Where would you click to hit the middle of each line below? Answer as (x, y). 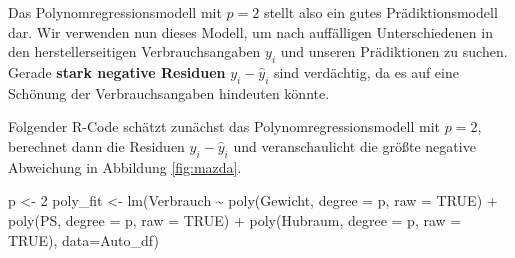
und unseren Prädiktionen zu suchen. (394, 51)
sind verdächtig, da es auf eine (366, 71)
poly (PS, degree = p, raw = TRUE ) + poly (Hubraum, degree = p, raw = (235, 219)
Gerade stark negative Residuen (117, 71)
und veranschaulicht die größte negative (354, 145)
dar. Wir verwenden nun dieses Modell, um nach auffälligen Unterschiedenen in (250, 31)
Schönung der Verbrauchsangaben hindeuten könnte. (169, 92)
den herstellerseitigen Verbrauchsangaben (134, 51)
